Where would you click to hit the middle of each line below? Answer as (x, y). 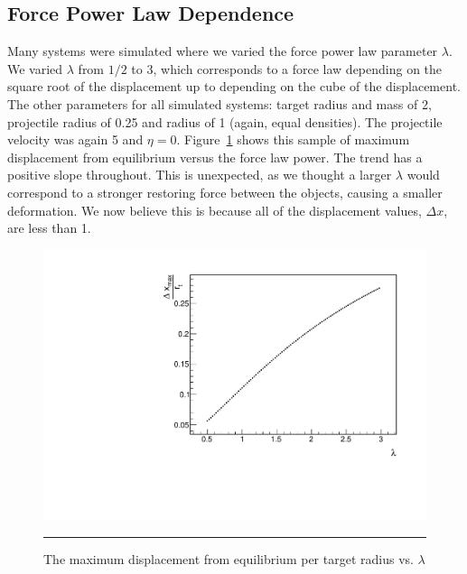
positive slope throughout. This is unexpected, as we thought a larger (200, 175)
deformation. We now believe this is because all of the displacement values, (215, 210)
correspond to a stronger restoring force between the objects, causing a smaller (225, 192)
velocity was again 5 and (75, 139)
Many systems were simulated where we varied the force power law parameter (223, 51)
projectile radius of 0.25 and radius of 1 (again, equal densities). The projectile (225, 121)
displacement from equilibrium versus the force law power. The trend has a (215, 157)
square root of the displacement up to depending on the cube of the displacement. (234, 86)
